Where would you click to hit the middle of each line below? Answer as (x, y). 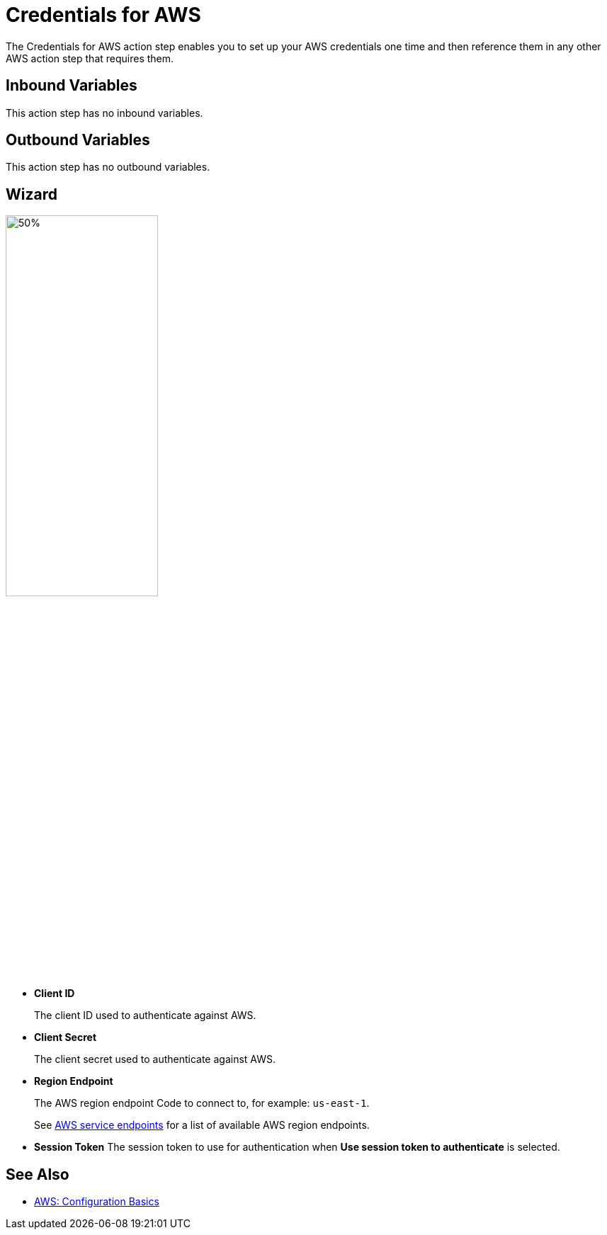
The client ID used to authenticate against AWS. (145, 1015)
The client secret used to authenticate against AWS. (155, 1059)
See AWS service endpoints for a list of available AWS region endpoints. (202, 1125)
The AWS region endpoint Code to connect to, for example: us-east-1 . (202, 1103)
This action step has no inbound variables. (104, 113)
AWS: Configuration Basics (97, 1202)
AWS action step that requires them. (90, 58)
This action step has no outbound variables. (108, 167)
